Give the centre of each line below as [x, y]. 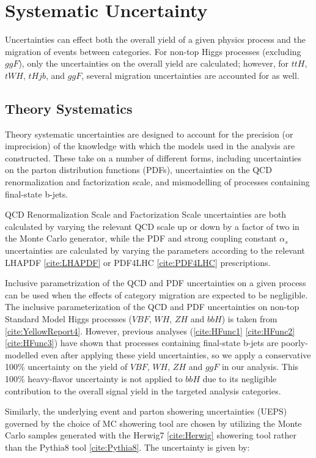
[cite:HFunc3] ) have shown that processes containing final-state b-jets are [142, 343]
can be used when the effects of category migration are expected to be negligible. [156, 294]
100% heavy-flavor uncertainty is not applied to [94, 378]
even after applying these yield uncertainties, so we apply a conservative [176, 354]
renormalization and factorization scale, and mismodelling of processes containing [157, 182]
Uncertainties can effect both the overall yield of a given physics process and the [156, 39]
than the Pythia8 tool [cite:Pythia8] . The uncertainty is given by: [127, 447]
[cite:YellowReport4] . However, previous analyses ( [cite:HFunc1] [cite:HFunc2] [150, 331]
